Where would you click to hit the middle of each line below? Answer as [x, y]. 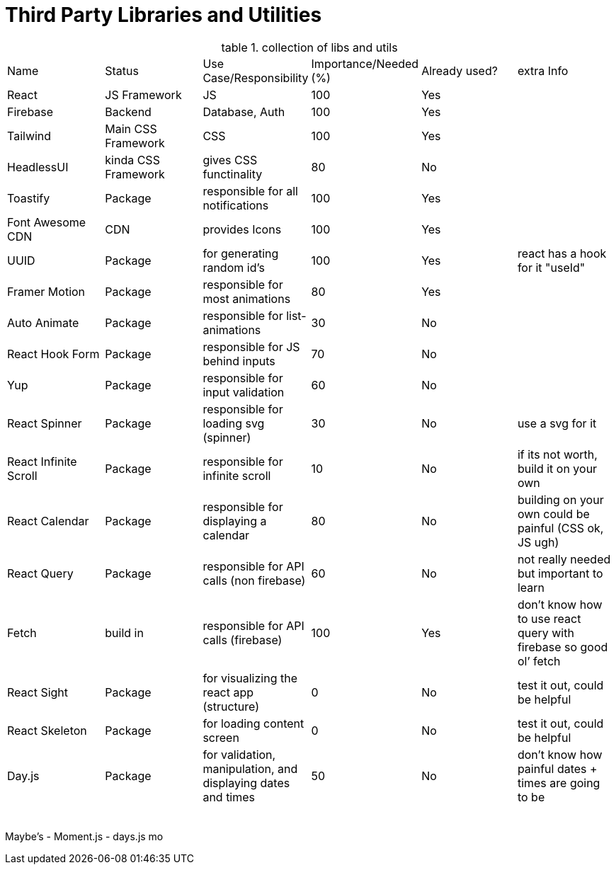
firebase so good [563, 647]
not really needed [564, 559]
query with [546, 633]
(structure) [231, 706]
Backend [128, 111]
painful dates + [557, 768]
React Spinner [45, 423]
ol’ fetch [539, 661]
